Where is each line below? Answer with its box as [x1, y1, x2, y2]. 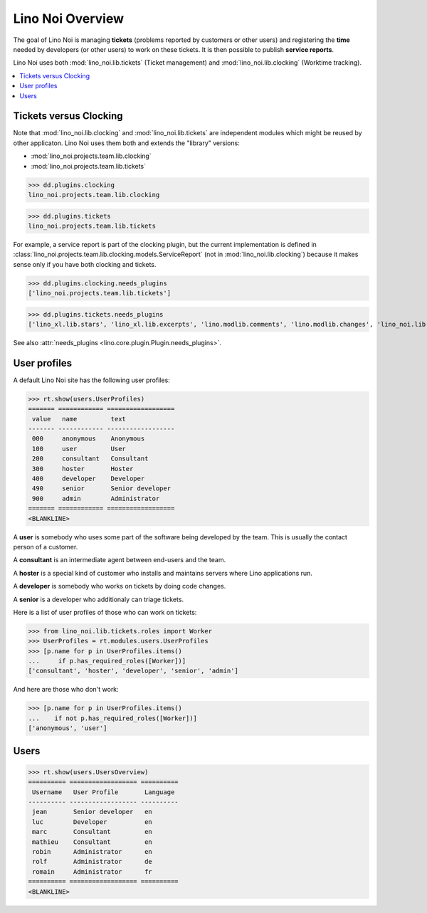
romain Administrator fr [32, 867, 152, 875]
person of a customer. [13, 542, 78, 551]
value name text [32, 415, 126, 423]
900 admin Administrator [32, 495, 160, 502]
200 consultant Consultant [32, 455, 149, 463]
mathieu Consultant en [32, 838, 152, 846]
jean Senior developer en [32, 808, 152, 816]
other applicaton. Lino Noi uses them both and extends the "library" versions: [13, 139, 240, 147]
